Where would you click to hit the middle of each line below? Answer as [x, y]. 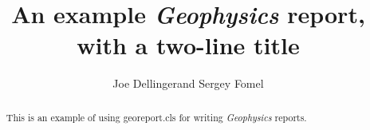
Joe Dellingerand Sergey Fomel [188, 83]
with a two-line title [188, 45]
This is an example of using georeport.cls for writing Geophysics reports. [156, 117]
